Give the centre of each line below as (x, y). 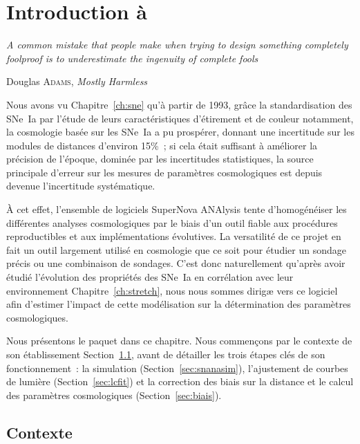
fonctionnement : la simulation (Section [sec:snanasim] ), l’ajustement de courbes (177, 368)
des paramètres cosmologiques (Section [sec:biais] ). (114, 395)
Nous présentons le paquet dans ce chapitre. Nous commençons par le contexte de (179, 341)
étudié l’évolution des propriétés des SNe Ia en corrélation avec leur (150, 277)
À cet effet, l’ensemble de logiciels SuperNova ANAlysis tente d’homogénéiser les (177, 209)
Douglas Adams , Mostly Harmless (77, 81)
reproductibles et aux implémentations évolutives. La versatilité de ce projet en (174, 236)
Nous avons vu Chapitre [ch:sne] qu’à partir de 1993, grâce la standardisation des (179, 104)
